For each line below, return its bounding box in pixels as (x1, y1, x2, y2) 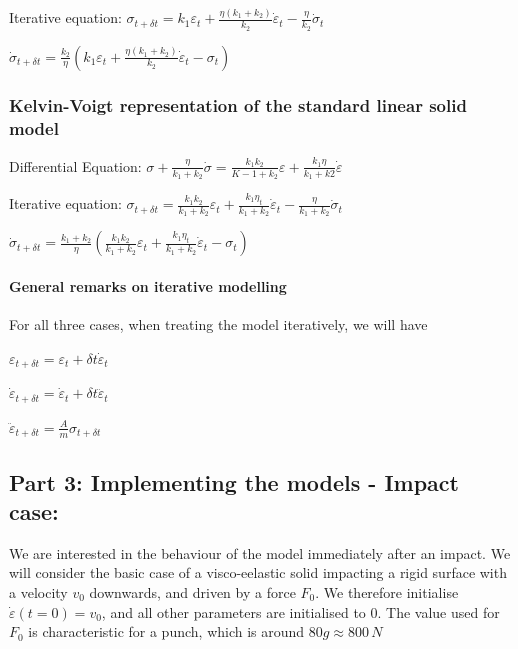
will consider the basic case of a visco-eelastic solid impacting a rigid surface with (9, 562, 507, 583)
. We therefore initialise (315, 581, 459, 602)
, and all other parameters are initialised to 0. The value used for (101, 601, 500, 622)
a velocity (9, 581, 68, 602)
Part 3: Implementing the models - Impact (9, 466, 459, 497)
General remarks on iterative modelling (9, 276, 287, 297)
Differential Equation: (9, 155, 142, 176)
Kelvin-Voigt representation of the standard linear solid (9, 93, 467, 118)
